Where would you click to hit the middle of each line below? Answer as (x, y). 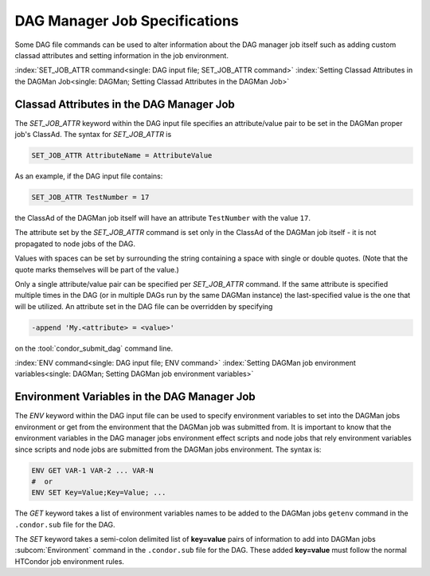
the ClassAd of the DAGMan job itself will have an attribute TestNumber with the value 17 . (162, 217)
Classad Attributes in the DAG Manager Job (125, 104)
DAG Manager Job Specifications (127, 21)
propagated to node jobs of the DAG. (75, 244)
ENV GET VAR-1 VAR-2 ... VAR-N (93, 470)
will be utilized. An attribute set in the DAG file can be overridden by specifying (144, 306)
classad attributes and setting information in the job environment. (121, 55)
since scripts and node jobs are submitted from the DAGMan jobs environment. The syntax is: (168, 449)
